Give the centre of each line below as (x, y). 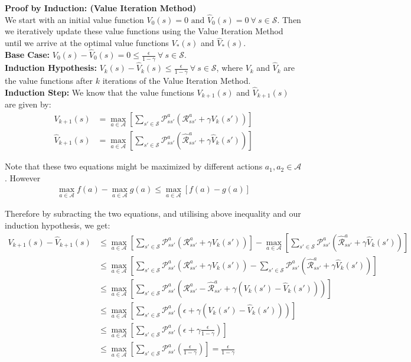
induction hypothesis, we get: (58, 225)
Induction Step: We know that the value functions (100, 92)
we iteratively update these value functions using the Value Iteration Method (144, 31)
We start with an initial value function (74, 19)
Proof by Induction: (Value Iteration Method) (101, 8)
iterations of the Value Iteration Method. (177, 80)
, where (229, 68)
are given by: (28, 104)
